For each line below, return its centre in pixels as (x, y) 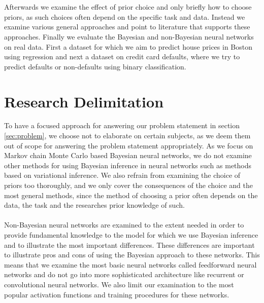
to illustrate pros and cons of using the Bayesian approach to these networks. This (132, 255)
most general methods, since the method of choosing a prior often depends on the (131, 195)
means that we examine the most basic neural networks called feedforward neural (130, 264)
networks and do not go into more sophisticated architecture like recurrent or (124, 274)
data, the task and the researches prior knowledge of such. (94, 205)
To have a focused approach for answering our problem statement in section (122, 125)
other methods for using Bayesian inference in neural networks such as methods (128, 165)
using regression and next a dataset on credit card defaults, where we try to (122, 56)
